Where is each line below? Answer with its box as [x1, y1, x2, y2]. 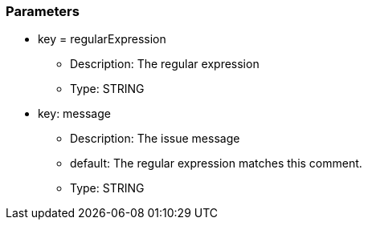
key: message [38, 107, 111, 121]
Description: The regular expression [70, 57, 260, 71]
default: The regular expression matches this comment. [70, 156, 362, 171]
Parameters [6, 3, 80, 19]
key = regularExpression [38, 32, 166, 46]
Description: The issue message [70, 131, 240, 146]
